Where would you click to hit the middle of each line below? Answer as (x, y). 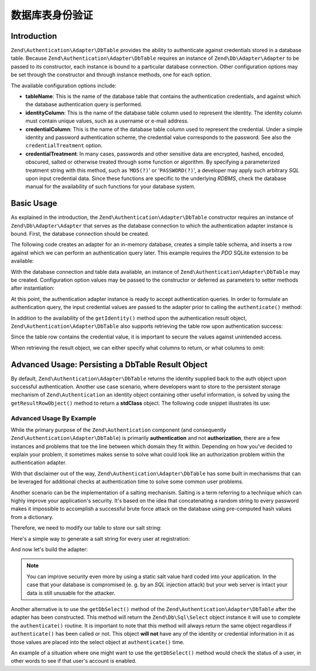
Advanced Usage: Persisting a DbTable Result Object (109, 365)
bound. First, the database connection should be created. (80, 234)
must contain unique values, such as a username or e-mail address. (107, 121)
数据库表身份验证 (52, 15)
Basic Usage (34, 203)
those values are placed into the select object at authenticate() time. (97, 642)
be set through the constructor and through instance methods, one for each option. (111, 75)
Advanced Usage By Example (54, 418)
